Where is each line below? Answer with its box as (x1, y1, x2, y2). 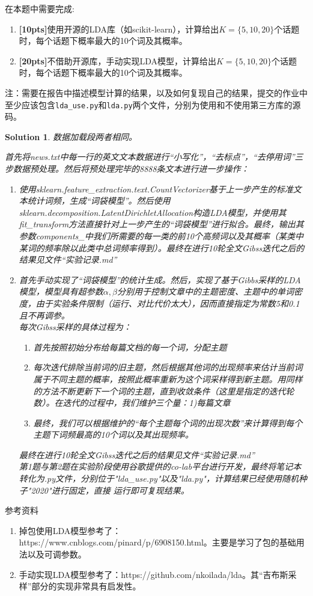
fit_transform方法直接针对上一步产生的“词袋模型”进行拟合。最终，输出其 (19, 218, 304, 230)
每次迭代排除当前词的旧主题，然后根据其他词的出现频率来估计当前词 (33, 361, 303, 373)
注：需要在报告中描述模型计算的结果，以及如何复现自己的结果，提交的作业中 (5, 86, 308, 99)
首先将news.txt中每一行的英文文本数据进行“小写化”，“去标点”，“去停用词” (5, 150, 295, 163)
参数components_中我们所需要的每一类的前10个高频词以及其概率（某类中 (19, 229, 303, 242)
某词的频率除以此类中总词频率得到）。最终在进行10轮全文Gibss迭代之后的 (19, 241, 305, 254)
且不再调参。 (19, 309, 70, 321)
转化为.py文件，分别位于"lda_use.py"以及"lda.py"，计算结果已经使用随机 (19, 472, 299, 485)
